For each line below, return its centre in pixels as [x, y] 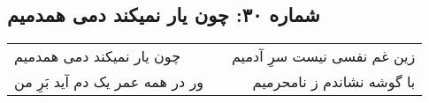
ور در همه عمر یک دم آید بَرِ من [109, 82]
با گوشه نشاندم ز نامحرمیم [334, 82]
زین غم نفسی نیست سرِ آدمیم [323, 56]
